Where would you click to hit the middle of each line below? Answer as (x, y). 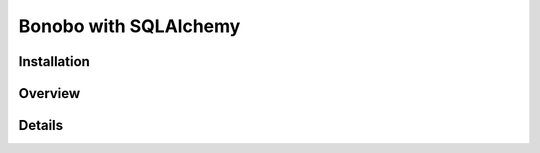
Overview (49, 93)
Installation (54, 61)
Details (41, 125)
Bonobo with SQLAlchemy (129, 26)
